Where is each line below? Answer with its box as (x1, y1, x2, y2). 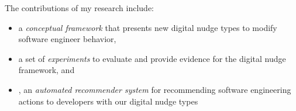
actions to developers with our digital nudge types (18, 95, 198, 107)
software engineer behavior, (18, 33, 116, 45)
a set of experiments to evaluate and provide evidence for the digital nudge (18, 52, 286, 64)
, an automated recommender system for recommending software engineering (18, 83, 291, 95)
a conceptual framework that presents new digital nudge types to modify (18, 21, 277, 33)
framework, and (18, 64, 75, 76)
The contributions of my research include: (5, 2, 154, 13)
